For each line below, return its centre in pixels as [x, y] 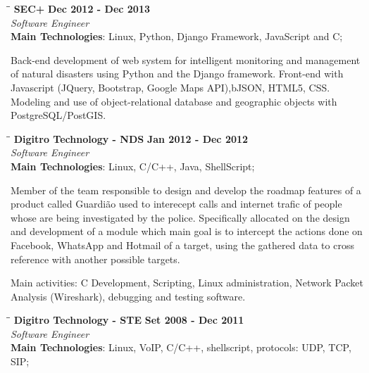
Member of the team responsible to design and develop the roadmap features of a [186, 190]
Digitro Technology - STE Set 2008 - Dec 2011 [129, 320]
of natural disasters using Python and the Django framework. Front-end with [177, 74]
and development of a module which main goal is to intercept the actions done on [187, 231]
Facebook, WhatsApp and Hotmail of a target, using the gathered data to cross [182, 245]
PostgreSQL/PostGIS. [58, 115]
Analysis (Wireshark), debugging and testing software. [128, 296]
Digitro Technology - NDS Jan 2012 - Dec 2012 [131, 138]
